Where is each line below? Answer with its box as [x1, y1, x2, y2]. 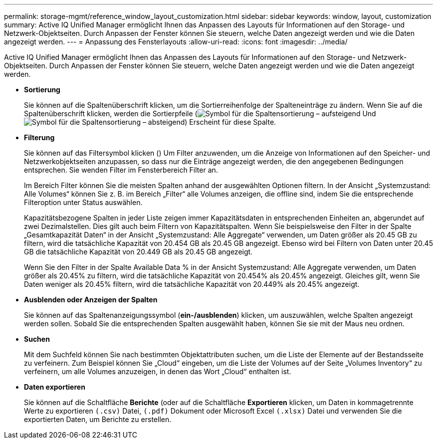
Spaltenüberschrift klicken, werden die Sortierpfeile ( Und [24, 109, 376, 118]
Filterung [24, 133, 55, 142]
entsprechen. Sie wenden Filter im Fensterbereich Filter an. [24, 166, 218, 174]
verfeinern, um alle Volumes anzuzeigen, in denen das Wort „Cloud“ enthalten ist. [24, 367, 291, 376]
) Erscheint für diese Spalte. [185, 118, 276, 126]
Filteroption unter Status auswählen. [24, 198, 143, 207]
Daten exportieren [24, 383, 85, 391]
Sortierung [24, 85, 60, 94]
